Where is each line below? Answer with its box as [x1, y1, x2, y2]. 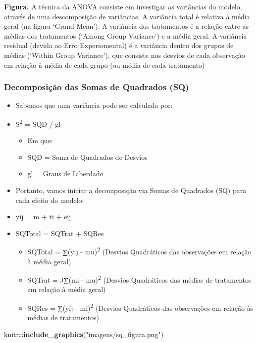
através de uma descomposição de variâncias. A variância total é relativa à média [4, 11, 250, 21]
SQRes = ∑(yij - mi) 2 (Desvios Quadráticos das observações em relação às [27, 301, 254, 313]
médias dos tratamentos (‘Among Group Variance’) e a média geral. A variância [4, 30, 247, 41]
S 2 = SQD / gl [15, 117, 61, 129]
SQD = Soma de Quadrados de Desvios [27, 151, 148, 162]
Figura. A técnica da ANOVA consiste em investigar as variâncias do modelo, [4, 1, 242, 11]
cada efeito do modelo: [15, 195, 84, 205]
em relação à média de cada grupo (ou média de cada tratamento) [4, 59, 205, 70]
